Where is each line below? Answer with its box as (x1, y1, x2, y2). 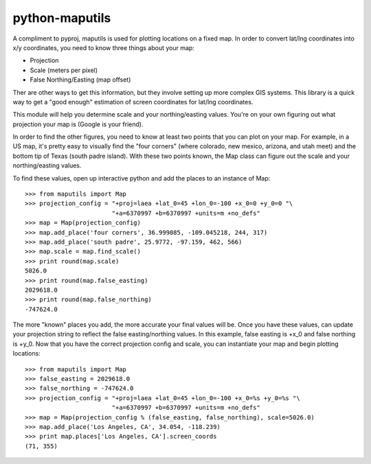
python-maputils (12, 10, 111, 25)
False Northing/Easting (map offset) (30, 76, 131, 84)
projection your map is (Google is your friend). (12, 120, 144, 128)
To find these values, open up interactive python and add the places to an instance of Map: (12, 174, 271, 182)
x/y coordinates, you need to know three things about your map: (12, 43, 195, 51)
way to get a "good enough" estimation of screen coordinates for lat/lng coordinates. (12, 97, 254, 106)
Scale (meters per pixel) (30, 66, 98, 74)
